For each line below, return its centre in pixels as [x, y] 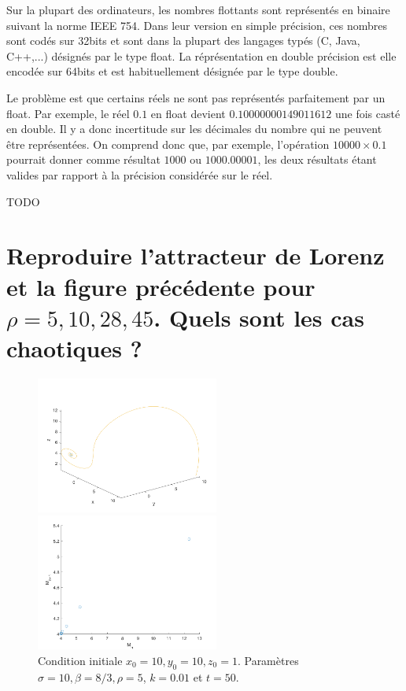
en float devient [188, 113]
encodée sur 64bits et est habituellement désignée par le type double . [172, 71]
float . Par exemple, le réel [68, 113]
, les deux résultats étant [317, 159]
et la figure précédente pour [161, 286]
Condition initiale [80, 660]
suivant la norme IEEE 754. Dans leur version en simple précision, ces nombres [197, 25]
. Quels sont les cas [259, 317]
